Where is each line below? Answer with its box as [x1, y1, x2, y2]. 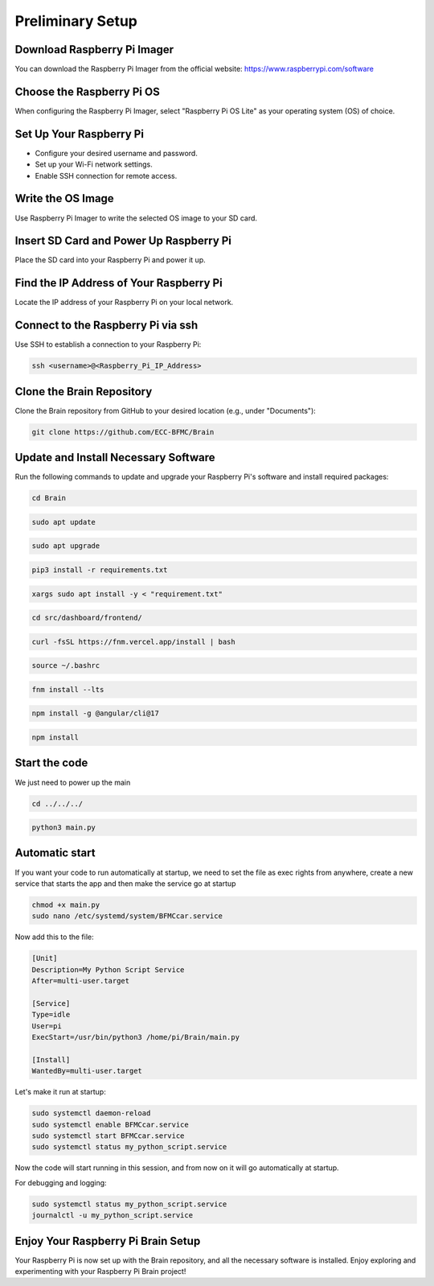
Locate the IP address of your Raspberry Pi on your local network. [14, 298, 234, 307]
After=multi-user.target [31, 976, 130, 986]
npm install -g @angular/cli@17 [31, 709, 160, 718]
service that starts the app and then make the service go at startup [14, 878, 236, 888]
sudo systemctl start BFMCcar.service [31, 1131, 185, 1140]
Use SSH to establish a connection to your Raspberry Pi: [14, 340, 202, 349]
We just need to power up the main [14, 777, 131, 787]
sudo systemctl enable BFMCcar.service [31, 1119, 189, 1129]
